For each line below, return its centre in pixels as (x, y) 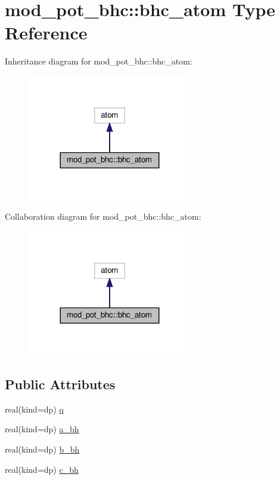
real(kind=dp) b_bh (42, 449)
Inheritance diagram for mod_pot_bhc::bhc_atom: (99, 61)
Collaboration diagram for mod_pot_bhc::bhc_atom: (103, 216)
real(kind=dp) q (34, 409)
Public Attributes (60, 384)
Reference (46, 33)
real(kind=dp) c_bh (42, 469)
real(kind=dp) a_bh (42, 429)
